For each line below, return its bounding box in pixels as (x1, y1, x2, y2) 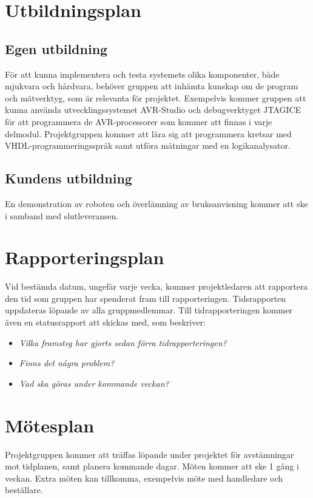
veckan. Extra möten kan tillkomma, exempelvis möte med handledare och (5, 471, 283, 484)
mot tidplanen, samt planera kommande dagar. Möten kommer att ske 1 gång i (5, 460, 299, 472)
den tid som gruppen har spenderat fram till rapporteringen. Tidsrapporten (5, 292, 286, 304)
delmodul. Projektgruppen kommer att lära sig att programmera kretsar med (5, 127, 292, 140)
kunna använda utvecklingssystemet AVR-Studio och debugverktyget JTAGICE (5, 103, 301, 116)
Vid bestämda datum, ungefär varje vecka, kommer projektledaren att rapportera (5, 280, 308, 293)
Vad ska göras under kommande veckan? (19, 377, 169, 389)
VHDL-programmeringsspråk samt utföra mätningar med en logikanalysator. (5, 139, 291, 152)
